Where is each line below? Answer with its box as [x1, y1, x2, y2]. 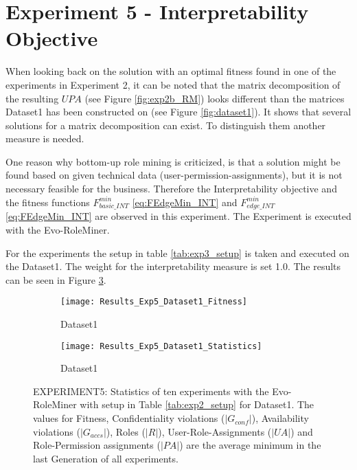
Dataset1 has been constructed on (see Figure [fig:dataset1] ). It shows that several [5, 104, 352, 119]
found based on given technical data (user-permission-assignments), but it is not [5, 168, 343, 182]
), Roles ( [106, 424, 146, 438]
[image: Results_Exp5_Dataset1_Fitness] [60, 297, 248, 307]
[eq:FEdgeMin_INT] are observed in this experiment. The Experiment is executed [5, 209, 352, 223]
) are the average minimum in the [179, 438, 321, 452]
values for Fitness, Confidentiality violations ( [33, 411, 225, 425]
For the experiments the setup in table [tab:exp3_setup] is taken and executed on [5, 245, 349, 260]
